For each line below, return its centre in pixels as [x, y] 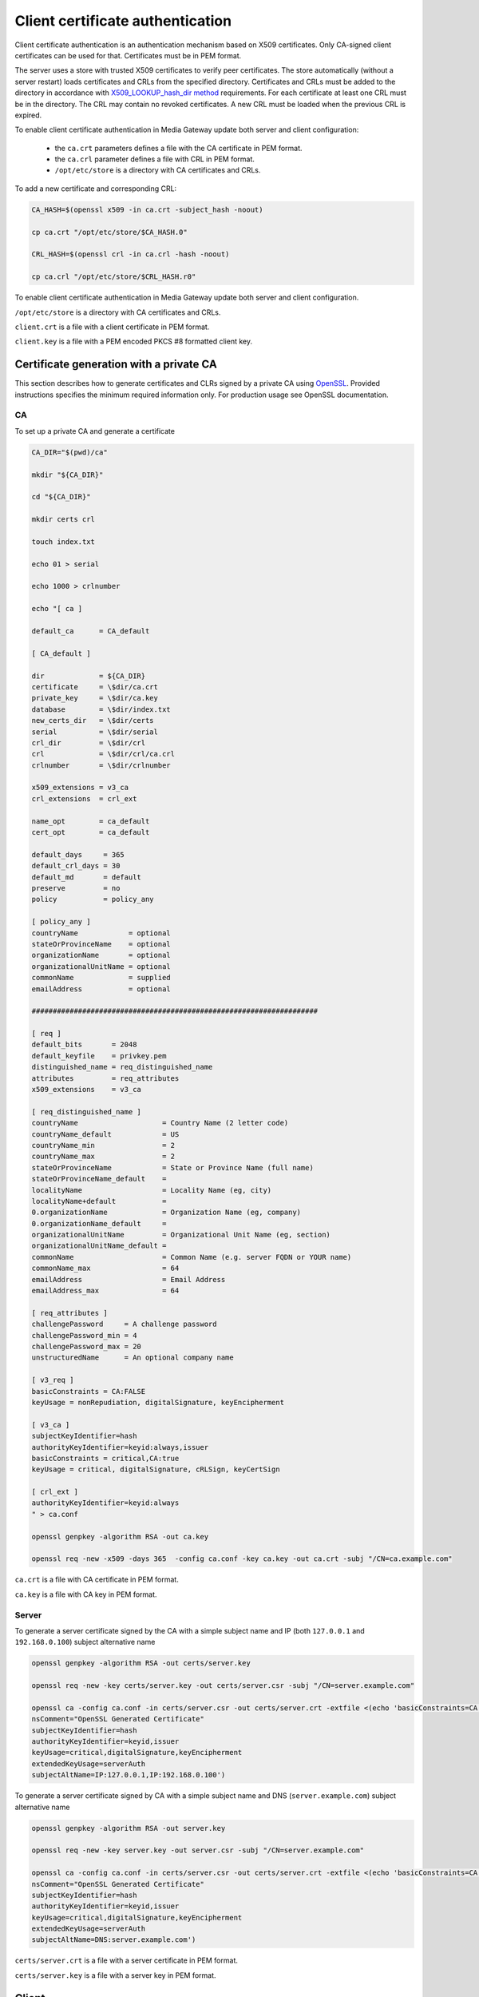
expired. [28, 115]
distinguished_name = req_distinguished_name [122, 1067]
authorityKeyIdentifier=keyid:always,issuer [120, 1447]
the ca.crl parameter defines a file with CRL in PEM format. [155, 159]
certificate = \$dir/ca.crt [95, 687]
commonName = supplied [101, 978]
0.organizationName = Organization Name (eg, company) [166, 1213]
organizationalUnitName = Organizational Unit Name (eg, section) [181, 1235]
